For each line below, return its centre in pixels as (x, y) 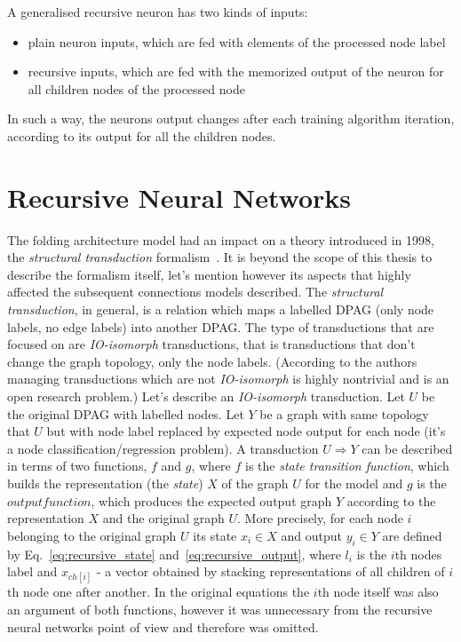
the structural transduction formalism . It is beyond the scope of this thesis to (220, 257)
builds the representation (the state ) (105, 483)
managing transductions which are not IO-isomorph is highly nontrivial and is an (228, 379)
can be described (407, 448)
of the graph (255, 483)
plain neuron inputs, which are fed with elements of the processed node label (237, 41)
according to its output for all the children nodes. (142, 135)
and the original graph (163, 518)
